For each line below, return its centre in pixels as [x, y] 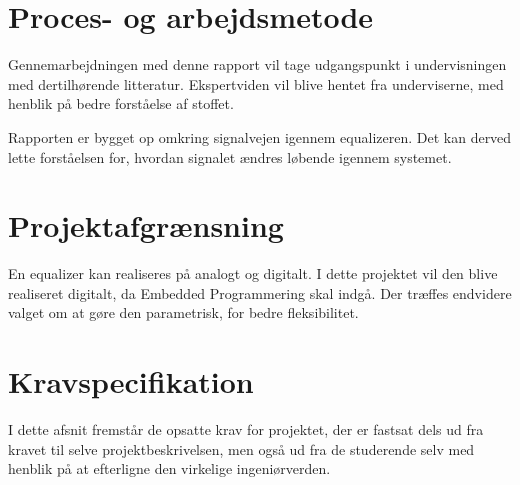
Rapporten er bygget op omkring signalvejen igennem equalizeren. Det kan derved [260, 136]
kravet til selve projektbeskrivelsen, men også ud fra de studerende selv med [241, 448]
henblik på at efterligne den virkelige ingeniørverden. [169, 468]
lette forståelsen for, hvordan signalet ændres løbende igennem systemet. [230, 156]
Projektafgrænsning [146, 225]
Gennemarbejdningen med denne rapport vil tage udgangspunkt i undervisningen [257, 64]
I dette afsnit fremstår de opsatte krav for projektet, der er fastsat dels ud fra [246, 429]
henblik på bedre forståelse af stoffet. [121, 103]
